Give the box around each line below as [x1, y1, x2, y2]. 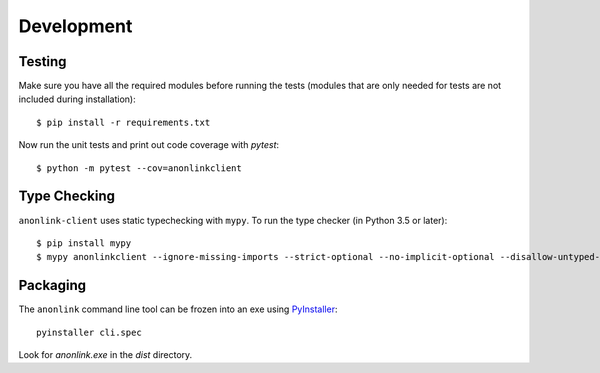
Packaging [18, 277, 87, 294]
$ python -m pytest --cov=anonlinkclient [36, 162, 242, 174]
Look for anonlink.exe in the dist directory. [18, 349, 193, 360]
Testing [18, 53, 67, 70]
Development [18, 15, 133, 37]
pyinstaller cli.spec [36, 326, 142, 338]
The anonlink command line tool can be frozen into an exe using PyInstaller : [18, 303, 338, 315]
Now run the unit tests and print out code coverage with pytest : [18, 139, 280, 151]
